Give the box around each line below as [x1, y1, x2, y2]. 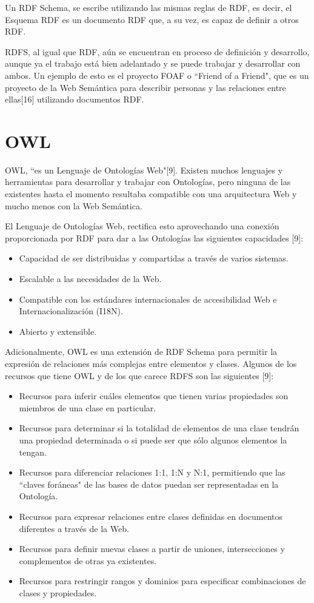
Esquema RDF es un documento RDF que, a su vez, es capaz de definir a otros [5, 13, 299, 25]
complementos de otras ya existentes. [19, 554, 157, 567]
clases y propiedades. [19, 586, 97, 599]
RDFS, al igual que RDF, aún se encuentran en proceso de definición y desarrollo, [5, 45, 310, 58]
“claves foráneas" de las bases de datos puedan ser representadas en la [19, 477, 279, 490]
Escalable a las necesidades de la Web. [19, 272, 162, 285]
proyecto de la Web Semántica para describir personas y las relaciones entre [5, 81, 286, 93]
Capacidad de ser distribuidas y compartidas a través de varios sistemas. [19, 252, 289, 264]
